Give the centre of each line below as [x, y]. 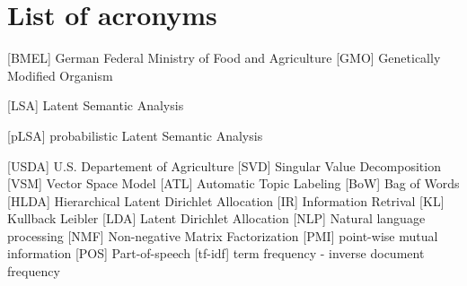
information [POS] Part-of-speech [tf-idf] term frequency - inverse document [216, 253]
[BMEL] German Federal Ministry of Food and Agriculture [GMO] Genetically [224, 58]
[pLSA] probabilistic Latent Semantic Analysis [135, 135]
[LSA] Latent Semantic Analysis [96, 105]
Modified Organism [60, 75]
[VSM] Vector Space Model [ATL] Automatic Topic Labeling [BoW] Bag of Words [233, 183]
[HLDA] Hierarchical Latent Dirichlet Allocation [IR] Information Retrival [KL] [226, 200]
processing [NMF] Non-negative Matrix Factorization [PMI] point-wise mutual [223, 235]
